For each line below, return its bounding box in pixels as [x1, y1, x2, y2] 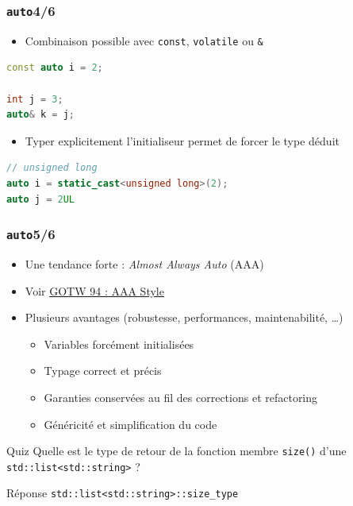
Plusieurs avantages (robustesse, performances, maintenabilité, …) [25, 309, 343, 326]
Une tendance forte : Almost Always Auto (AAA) [25, 255, 264, 272]
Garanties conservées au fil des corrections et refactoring [44, 388, 318, 405]
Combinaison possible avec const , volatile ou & [25, 32, 263, 48]
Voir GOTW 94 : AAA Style [25, 282, 164, 299]
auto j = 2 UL [6, 193, 75, 205]
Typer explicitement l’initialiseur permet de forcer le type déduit [25, 132, 340, 149]
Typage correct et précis [44, 362, 162, 379]
